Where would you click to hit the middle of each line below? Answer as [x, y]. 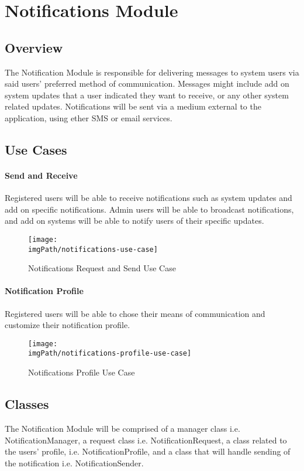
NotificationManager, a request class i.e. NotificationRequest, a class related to [146, 440]
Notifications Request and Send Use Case [102, 268]
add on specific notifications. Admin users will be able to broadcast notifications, [149, 209]
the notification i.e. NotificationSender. [74, 463]
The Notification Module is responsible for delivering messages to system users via [152, 72]
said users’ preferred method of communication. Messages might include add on [147, 83]
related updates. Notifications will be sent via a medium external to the [133, 106]
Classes [27, 404]
